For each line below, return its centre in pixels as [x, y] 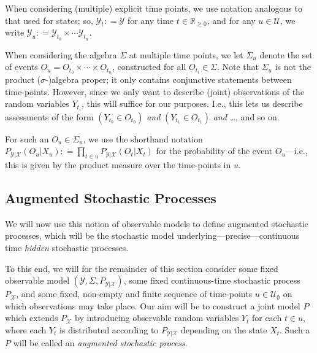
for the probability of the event [214, 151]
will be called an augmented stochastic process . [100, 343]
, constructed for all [149, 67]
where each [26, 329]
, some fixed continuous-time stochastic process [212, 280]
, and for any [231, 20]
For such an [27, 138]
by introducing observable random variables [157, 318]
